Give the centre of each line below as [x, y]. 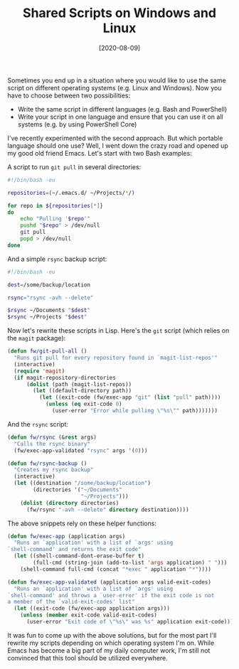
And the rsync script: [38, 424]
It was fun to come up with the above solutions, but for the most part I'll [112, 635]
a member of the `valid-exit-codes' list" [71, 602]
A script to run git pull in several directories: [74, 167]
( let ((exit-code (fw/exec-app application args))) [92, 609]
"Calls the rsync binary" [52, 444]
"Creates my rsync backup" [54, 470]
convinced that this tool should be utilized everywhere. [88, 658]
